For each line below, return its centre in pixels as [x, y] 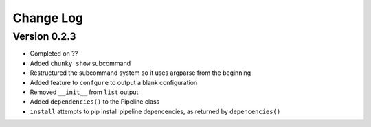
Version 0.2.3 [44, 36]
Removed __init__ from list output [84, 92]
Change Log [48, 18]
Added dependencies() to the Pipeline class [95, 102]
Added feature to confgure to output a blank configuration [114, 82]
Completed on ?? [54, 54]
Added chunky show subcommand [80, 63]
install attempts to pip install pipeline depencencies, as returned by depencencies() [155, 111]
